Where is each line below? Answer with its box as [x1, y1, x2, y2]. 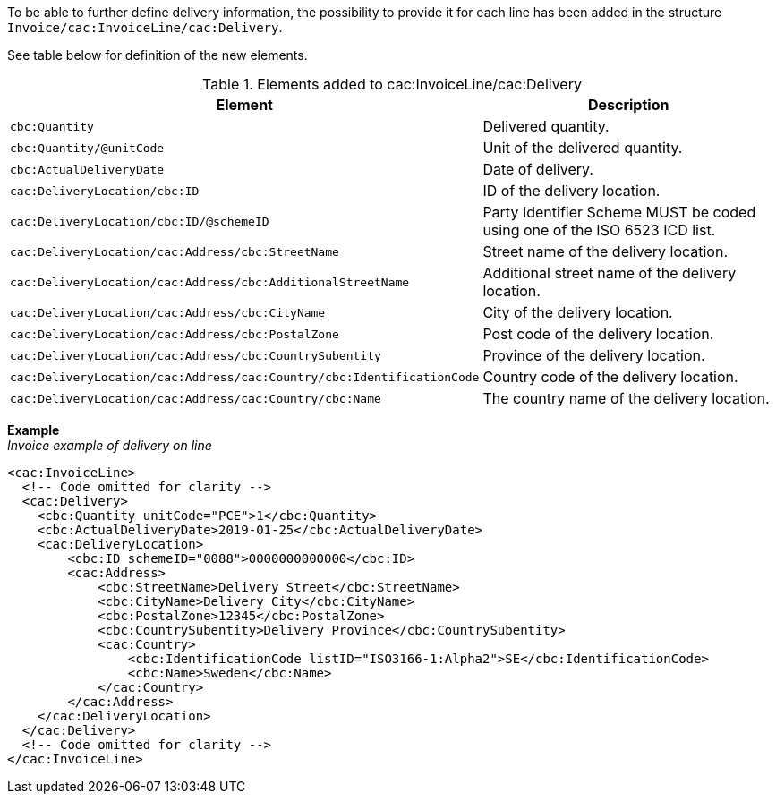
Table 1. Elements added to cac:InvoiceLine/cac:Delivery [202, 75, 582, 93]
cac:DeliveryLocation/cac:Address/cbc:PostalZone [10, 327, 339, 341]
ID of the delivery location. [482, 182, 661, 200]
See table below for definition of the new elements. [7, 47, 308, 63]
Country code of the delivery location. [482, 368, 738, 386]
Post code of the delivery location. [482, 325, 714, 343]
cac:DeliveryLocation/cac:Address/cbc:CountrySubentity [10, 348, 381, 362]
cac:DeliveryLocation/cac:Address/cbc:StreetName [10, 244, 339, 259]
